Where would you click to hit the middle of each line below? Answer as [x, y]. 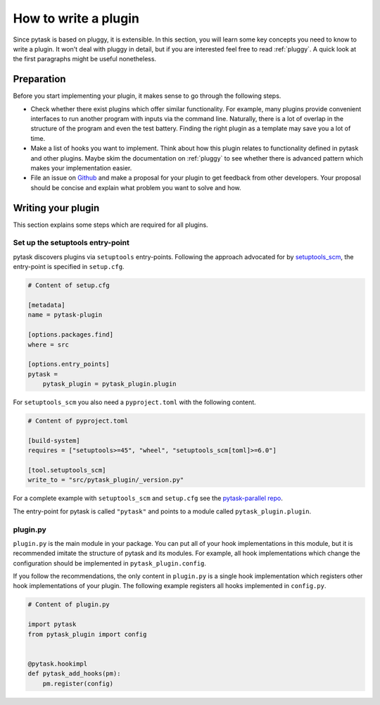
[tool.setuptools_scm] [67, 470]
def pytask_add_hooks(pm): [74, 674]
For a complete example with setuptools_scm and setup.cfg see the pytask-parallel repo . [148, 498]
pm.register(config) [78, 684]
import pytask [52, 624]
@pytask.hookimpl [58, 663]
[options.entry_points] [69, 364]
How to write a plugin [76, 18]
